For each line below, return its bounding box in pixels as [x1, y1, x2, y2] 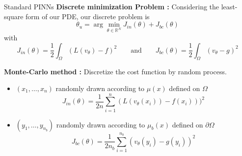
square [4, 11, 24, 21]
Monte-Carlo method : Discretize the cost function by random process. [4, 66, 227, 77]
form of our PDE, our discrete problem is [26, 11, 150, 21]
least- [221, 1, 238, 11]
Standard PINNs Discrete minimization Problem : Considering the [4, 1, 219, 11]
